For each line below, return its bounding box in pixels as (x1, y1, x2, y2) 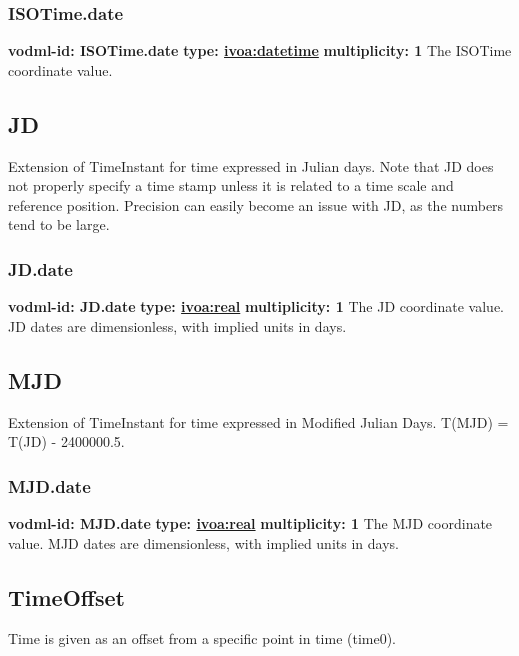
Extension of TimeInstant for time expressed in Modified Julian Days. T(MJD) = (8, 411, 509, 432)
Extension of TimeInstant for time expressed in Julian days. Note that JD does (8, 155, 494, 176)
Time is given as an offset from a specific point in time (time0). (8, 628, 397, 649)
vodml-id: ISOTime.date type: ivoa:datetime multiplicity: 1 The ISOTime (8, 40, 512, 61)
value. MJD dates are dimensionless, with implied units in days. (8, 532, 399, 553)
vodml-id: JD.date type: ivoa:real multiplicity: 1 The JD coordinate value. (8, 296, 505, 317)
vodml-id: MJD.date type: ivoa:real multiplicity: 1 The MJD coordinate (8, 513, 493, 533)
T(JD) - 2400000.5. (8, 431, 125, 452)
